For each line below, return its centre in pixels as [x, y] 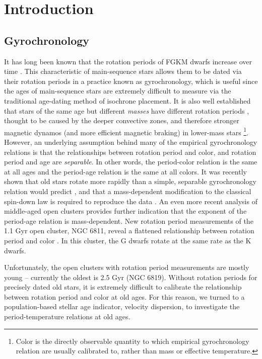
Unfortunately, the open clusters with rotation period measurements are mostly [127, 267]
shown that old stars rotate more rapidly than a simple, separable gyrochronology [130, 181]
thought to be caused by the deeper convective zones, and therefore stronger [122, 120]
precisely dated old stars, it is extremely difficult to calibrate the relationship [123, 287]
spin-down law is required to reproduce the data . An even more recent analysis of [131, 201]
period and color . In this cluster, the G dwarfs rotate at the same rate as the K [128, 240]
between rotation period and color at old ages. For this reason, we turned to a [124, 296]
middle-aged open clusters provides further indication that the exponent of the [125, 211]
